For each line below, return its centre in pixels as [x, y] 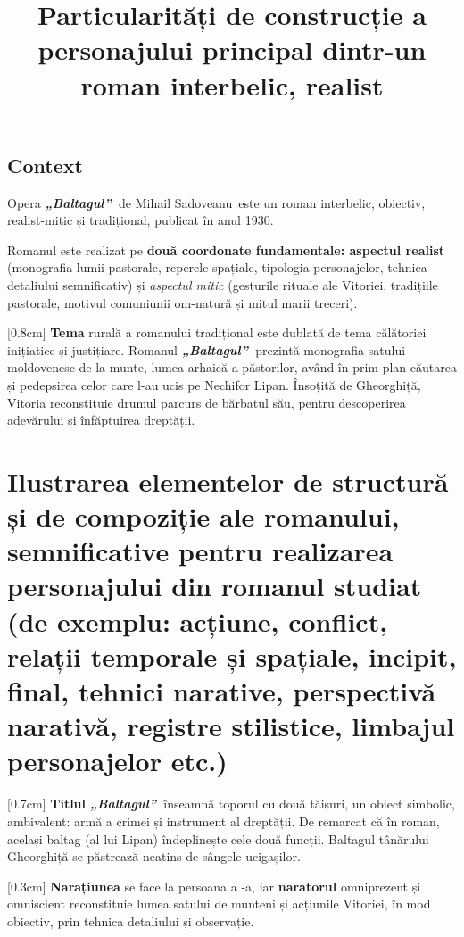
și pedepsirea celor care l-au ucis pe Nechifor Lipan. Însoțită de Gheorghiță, [214, 384]
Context [45, 165]
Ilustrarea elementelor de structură [228, 481]
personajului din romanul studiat [215, 586]
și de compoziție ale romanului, [203, 516]
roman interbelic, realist [232, 84]
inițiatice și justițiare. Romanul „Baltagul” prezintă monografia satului [207, 349]
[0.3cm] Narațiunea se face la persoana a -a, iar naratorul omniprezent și [214, 886]
